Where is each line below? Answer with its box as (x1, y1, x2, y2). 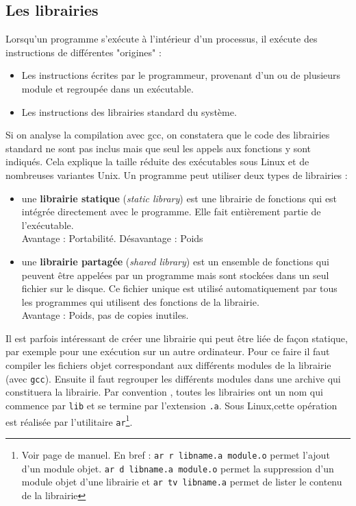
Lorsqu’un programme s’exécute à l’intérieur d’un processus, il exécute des (5, 32, 318, 46)
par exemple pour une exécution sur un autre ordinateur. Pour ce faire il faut (5, 344, 330, 359)
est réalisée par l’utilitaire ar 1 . (5, 412, 133, 429)
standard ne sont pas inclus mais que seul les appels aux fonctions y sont (5, 141, 311, 155)
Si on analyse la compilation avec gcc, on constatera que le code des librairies (5, 128, 330, 142)
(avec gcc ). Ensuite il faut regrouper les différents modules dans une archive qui (5, 371, 341, 385)
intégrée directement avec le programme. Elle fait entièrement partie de (21, 204, 321, 219)
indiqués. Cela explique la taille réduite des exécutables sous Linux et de (5, 154, 309, 169)
